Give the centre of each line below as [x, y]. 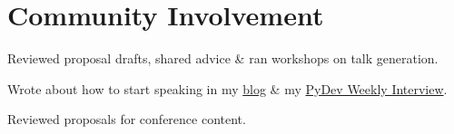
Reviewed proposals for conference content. [127, 119]
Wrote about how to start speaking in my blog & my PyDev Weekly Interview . [227, 88]
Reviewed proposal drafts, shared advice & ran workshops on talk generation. [223, 58]
